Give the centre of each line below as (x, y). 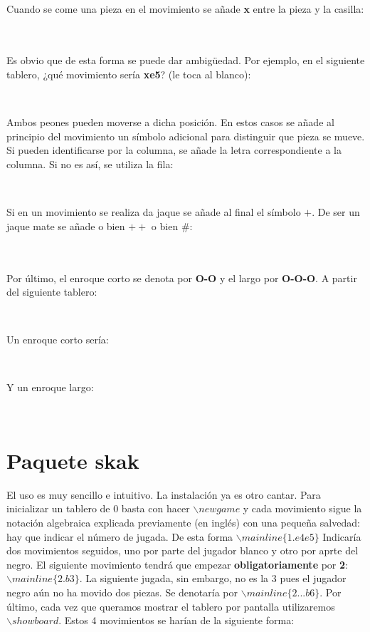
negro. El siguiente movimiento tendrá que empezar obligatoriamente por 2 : (177, 564)
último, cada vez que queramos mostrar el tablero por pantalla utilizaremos (171, 606)
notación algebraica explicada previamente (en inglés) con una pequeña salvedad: (183, 522)
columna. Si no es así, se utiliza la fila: (90, 164)
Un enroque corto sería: (58, 340)
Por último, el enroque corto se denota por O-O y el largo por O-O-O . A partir (182, 278)
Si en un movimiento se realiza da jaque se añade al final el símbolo (154, 212)
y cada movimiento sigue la (302, 508)
